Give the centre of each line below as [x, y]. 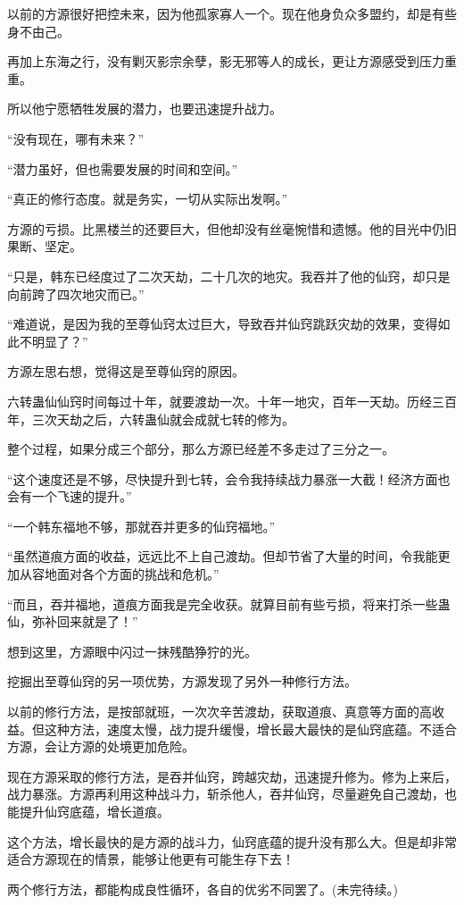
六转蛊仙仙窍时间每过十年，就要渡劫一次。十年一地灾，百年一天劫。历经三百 [232, 401]
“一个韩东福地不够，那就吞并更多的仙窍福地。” [141, 526]
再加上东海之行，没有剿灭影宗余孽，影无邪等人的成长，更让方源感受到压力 [226, 61]
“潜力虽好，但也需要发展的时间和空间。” [123, 168]
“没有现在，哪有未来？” [76, 138]
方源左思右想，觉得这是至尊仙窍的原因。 [126, 371]
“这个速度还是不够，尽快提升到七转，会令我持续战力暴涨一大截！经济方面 [223, 478]
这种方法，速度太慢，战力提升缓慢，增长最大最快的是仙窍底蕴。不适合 [250, 729]
